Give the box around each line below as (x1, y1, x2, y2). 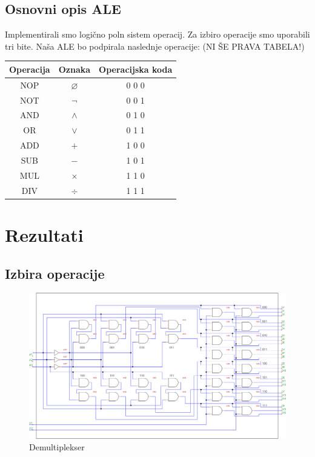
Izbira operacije (5, 264, 105, 282)
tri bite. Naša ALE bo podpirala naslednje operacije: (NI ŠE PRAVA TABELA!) (5, 39, 305, 52)
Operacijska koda (99, 62, 173, 75)
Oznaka (58, 62, 91, 75)
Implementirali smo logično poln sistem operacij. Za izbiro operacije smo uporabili (5, 28, 310, 41)
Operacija (9, 62, 50, 75)
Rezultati (5, 222, 84, 247)
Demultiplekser (29, 441, 85, 453)
